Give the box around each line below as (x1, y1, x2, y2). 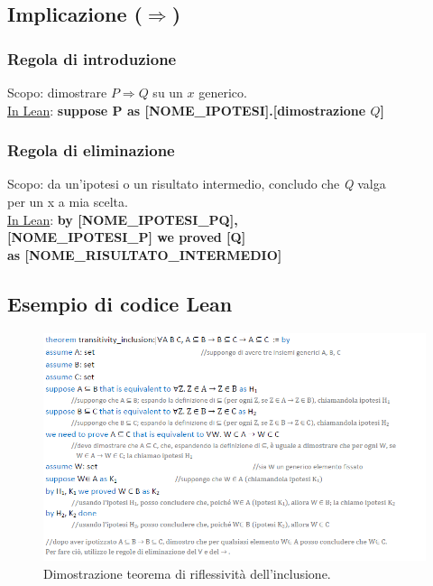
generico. (198, 83, 247, 101)
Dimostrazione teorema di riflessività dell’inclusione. (43, 564, 331, 583)
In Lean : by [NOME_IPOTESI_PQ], (7, 209, 238, 228)
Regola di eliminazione (7, 139, 175, 162)
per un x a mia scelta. (7, 192, 128, 210)
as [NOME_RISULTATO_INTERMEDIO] (7, 245, 282, 264)
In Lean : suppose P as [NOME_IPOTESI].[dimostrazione (7, 100, 366, 119)
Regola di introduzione (7, 47, 177, 70)
